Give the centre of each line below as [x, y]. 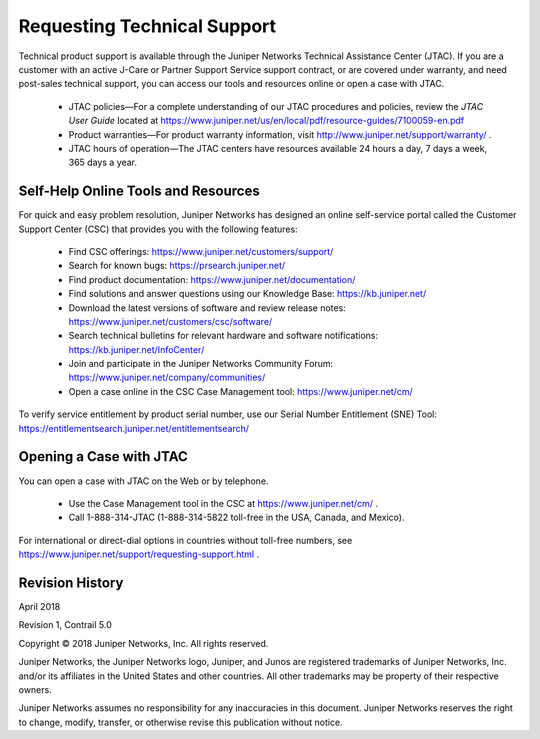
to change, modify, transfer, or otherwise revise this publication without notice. [181, 722]
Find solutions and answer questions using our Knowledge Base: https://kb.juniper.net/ [247, 294]
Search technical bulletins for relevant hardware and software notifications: [223, 336]
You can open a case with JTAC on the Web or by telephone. [143, 481]
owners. [35, 689]
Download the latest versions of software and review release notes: [207, 307]
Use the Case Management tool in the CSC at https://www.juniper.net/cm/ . [223, 503]
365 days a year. [102, 162]
